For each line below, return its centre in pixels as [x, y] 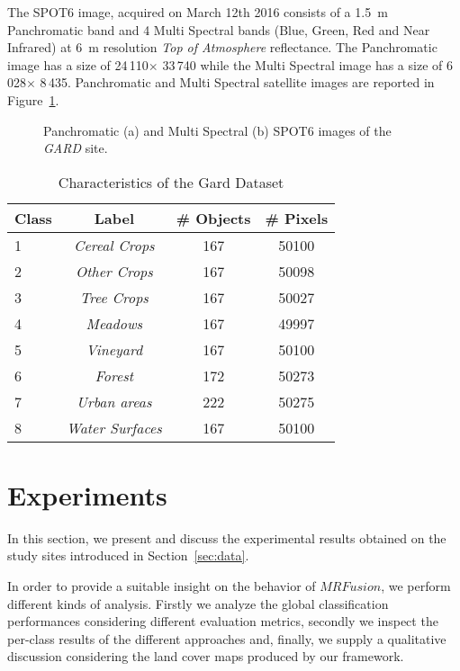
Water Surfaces [114, 427]
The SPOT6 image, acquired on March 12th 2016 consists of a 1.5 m [198, 12]
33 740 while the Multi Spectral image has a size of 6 [307, 64]
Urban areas [114, 401]
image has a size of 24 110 [78, 64]
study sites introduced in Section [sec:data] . [128, 555]
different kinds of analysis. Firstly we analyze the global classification [198, 603]
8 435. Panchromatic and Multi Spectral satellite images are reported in [237, 82]
